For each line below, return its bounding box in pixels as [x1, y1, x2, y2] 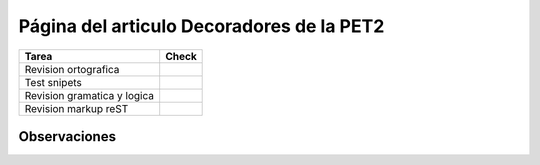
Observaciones [18, 128, 117, 145]
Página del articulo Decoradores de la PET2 [18, 15, 385, 37]
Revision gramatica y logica [24, 88, 155, 102]
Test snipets [24, 75, 82, 89]
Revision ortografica [24, 62, 120, 76]
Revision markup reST [24, 101, 129, 115]
